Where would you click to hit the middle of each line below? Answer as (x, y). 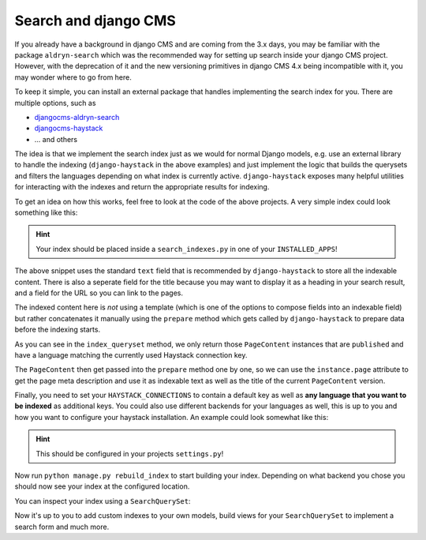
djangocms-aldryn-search (77, 117)
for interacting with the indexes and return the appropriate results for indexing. (142, 187)
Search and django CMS (95, 21)
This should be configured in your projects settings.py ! (130, 453)
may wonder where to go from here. (73, 77)
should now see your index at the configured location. (102, 486)
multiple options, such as (55, 103)
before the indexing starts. (58, 330)
